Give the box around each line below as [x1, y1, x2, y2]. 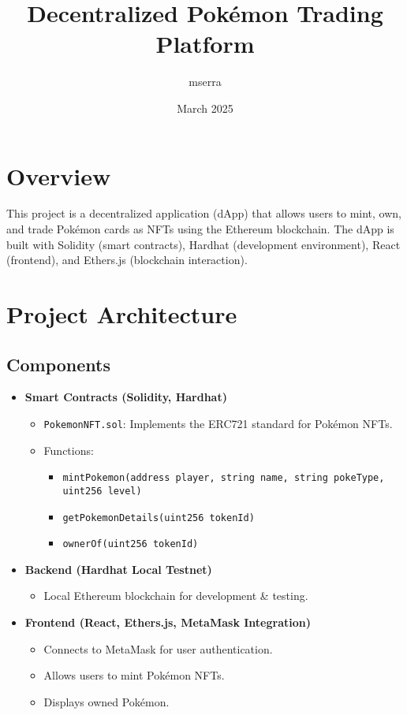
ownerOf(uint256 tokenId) [62, 538, 199, 550]
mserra [189, 73, 222, 90]
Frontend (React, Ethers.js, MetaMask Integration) [24, 614, 311, 631]
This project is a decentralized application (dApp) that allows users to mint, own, [6, 205, 402, 222]
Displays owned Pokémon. [43, 693, 170, 709]
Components [6, 352, 110, 376]
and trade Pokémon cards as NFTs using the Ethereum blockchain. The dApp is [6, 221, 394, 237]
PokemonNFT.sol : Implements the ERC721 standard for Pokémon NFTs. [43, 415, 393, 431]
